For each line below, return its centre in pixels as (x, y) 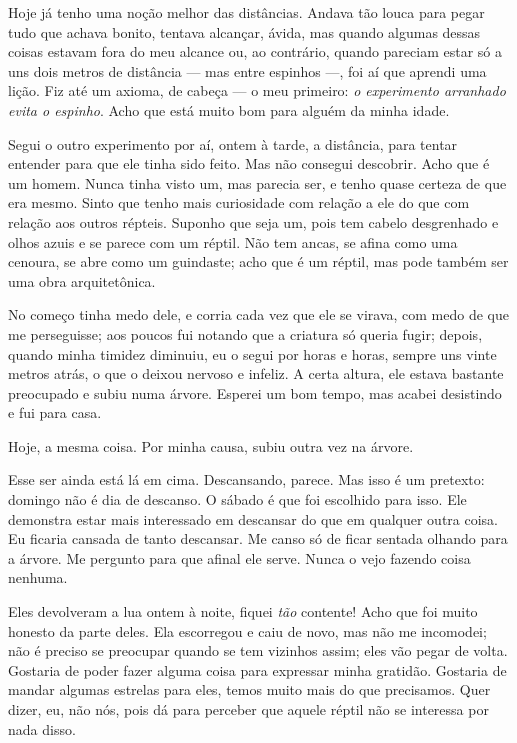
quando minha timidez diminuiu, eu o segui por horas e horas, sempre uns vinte (252, 353)
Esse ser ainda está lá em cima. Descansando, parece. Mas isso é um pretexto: (246, 479)
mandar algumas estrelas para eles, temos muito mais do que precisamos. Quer (249, 689)
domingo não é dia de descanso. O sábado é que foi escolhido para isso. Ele (237, 499)
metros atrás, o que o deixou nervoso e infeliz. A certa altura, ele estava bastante (256, 373)
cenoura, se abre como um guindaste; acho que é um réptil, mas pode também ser (258, 261)
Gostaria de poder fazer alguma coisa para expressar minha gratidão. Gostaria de (257, 669)
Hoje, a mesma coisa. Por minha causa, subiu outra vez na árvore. (211, 445)
